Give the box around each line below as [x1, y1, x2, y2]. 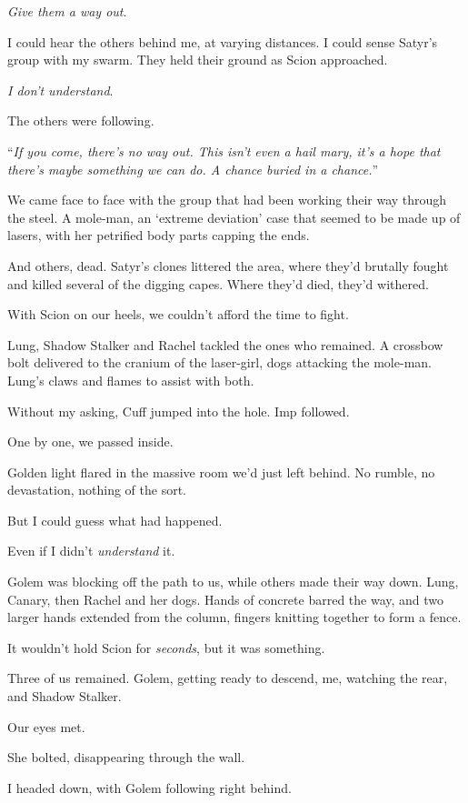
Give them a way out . [7, 2, 127, 20]
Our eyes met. [7, 717, 85, 736]
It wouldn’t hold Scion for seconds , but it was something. [7, 637, 325, 657]
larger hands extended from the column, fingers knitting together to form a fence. [7, 607, 462, 627]
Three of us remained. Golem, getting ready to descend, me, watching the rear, [7, 668, 448, 688]
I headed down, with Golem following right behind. [7, 778, 292, 797]
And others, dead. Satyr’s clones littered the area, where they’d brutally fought [7, 256, 449, 275]
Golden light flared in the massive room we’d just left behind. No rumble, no [7, 462, 435, 481]
